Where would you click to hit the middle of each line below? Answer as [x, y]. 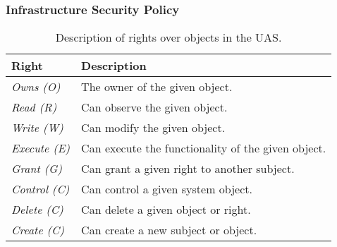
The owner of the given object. [157, 87]
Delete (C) [37, 210]
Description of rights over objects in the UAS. [168, 37]
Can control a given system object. [167, 189]
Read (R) [34, 107]
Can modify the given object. [153, 128]
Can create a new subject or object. [169, 230]
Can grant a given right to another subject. [188, 169]
